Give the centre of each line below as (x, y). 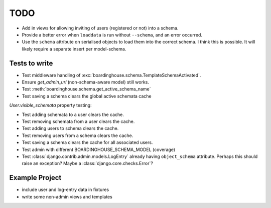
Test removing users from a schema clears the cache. (78, 135)
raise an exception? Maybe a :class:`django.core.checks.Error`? (87, 163)
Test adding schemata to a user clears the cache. (73, 114)
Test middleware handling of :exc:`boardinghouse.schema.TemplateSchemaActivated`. (111, 75)
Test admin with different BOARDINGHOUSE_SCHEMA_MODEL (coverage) (99, 149)
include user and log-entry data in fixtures (65, 189)
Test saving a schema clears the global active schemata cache (87, 96)
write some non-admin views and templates (67, 196)
